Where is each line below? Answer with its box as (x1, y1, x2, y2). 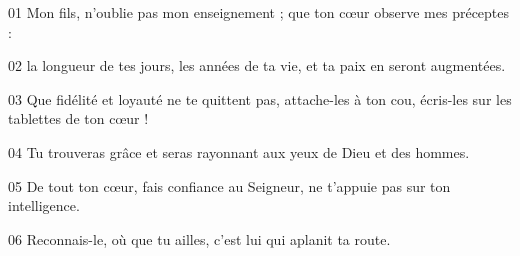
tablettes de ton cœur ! (8, 108, 149, 129)
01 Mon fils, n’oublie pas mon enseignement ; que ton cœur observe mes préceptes (8, 2, 510, 22)
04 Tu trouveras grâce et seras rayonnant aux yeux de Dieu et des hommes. (8, 141, 470, 162)
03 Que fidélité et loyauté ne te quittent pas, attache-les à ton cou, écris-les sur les (8, 88, 512, 109)
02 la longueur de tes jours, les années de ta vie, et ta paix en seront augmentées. (8, 55, 506, 76)
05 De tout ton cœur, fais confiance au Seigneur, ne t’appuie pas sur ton (8, 175, 451, 196)
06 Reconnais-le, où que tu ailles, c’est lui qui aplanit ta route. (8, 228, 391, 249)
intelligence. (8, 195, 80, 216)
